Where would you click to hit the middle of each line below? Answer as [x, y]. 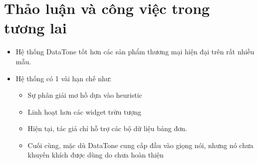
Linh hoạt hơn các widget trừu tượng [84, 111]
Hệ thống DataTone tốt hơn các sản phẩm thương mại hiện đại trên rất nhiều [135, 52]
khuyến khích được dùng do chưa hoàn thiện [96, 155]
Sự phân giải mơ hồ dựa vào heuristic [85, 95]
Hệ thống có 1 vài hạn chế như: [64, 78]
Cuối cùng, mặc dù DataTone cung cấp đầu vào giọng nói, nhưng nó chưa [140, 145]
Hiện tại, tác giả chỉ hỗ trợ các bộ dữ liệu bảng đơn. [107, 128]
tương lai [35, 28]
